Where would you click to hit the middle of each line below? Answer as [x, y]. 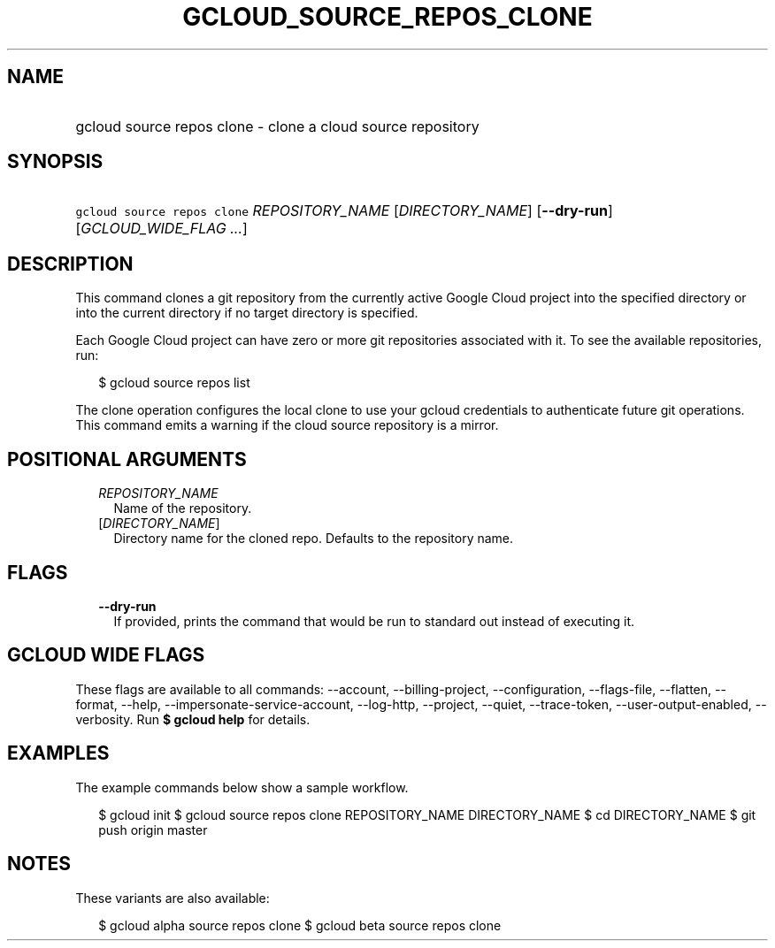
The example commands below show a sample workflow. [242, 787]
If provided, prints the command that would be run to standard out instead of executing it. [374, 621]
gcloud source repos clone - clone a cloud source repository [277, 126]
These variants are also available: [173, 898]
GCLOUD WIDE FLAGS [106, 655]
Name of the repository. [183, 508]
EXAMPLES [58, 753]
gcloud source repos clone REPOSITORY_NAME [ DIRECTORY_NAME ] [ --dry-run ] [344, 211]
